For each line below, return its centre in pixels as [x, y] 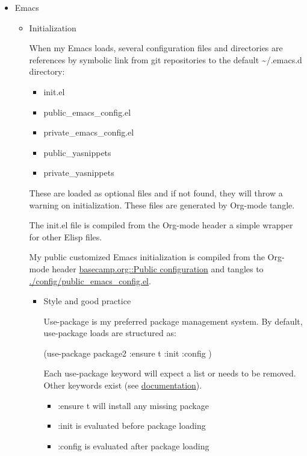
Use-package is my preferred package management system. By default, [173, 321]
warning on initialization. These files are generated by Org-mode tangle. [162, 205]
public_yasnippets [77, 152]
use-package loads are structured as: [110, 333]
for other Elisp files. [66, 236]
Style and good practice [87, 301]
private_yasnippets [79, 173]
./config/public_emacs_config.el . [90, 280]
